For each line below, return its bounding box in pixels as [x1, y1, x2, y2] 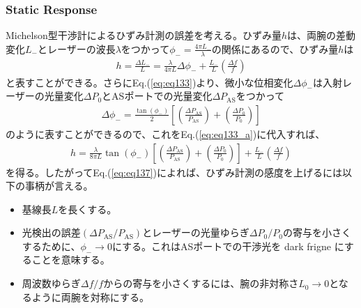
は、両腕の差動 [286, 28, 355, 43]
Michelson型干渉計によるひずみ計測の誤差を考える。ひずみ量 [6, 28, 282, 43]
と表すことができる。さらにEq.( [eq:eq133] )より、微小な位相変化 [6, 75, 293, 89]
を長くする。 [58, 201, 117, 216]
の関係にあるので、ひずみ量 [211, 41, 339, 56]
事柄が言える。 [24, 178, 93, 193]
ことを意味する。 [31, 252, 110, 267]
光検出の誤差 [22, 225, 81, 240]
